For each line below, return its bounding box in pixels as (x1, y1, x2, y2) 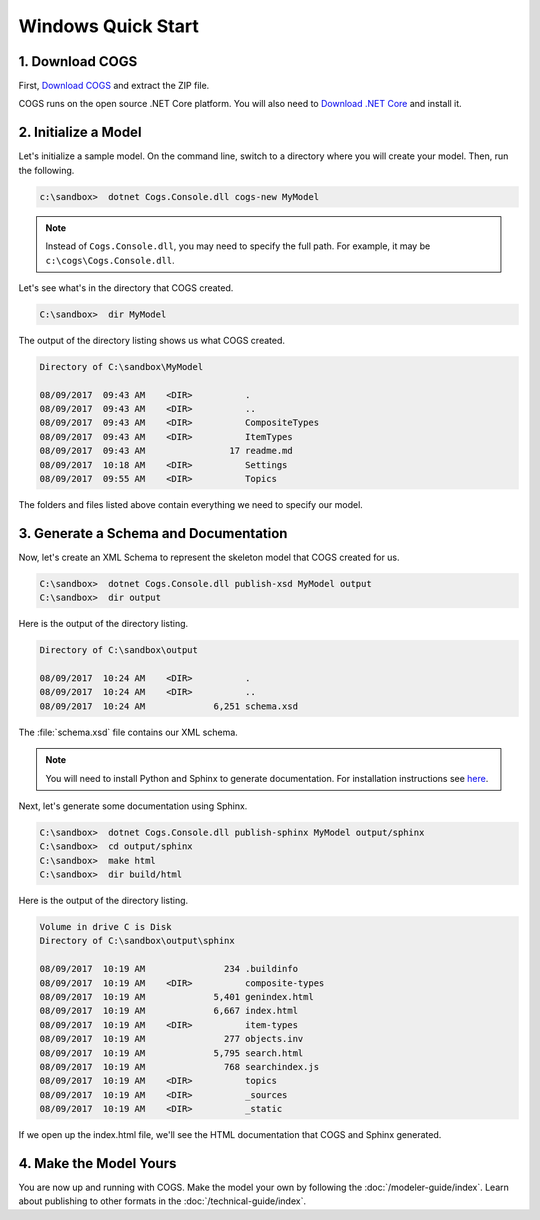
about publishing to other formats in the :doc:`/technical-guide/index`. (18, 1195, 307, 1207)
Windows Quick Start (18, 15, 199, 37)
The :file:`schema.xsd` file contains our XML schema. (18, 726, 239, 738)
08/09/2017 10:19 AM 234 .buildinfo (39, 963, 299, 975)
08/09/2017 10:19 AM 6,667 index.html (39, 1005, 299, 1017)
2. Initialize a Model (18, 124, 142, 141)
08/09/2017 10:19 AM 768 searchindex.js (39, 1061, 320, 1072)
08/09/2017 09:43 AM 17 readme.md (39, 445, 294, 457)
